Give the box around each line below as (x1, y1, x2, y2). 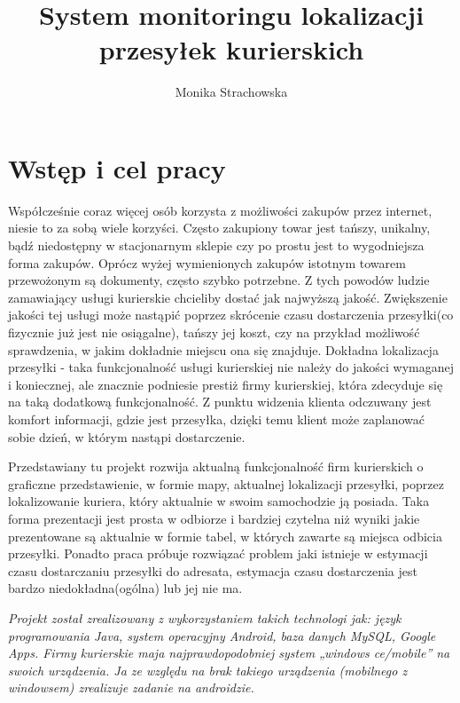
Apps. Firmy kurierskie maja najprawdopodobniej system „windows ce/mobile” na (8, 644, 450, 662)
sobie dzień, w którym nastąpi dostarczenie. (8, 427, 246, 446)
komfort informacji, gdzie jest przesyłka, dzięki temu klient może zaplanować (8, 409, 425, 428)
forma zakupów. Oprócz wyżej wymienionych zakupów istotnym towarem (8, 253, 406, 272)
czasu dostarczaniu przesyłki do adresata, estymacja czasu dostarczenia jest (8, 561, 417, 580)
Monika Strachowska (175, 83, 288, 101)
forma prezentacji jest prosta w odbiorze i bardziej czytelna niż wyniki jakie (8, 509, 420, 527)
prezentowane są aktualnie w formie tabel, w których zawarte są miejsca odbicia (8, 526, 442, 545)
